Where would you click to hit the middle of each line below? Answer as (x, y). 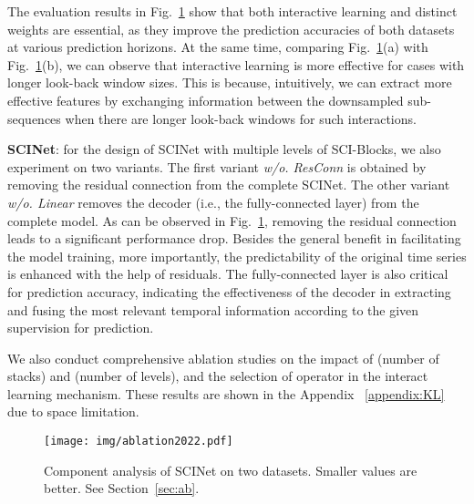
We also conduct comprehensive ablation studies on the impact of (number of (223, 358)
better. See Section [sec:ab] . (122, 488)
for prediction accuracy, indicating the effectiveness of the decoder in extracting (229, 291)
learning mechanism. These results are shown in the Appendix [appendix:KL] (226, 393)
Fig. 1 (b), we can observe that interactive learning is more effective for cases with (236, 64)
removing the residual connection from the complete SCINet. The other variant (229, 185)
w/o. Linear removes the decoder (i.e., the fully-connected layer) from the (213, 202)
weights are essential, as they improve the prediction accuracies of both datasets (231, 29)
